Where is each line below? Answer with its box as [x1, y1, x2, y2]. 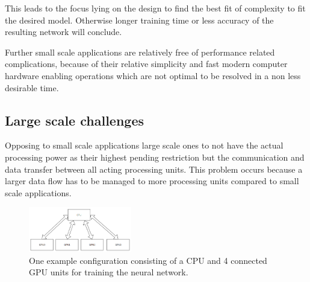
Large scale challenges [5, 111, 144, 129]
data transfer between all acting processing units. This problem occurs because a [5, 162, 303, 175]
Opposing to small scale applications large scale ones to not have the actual [5, 139, 284, 152]
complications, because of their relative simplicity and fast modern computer [5, 57, 288, 70]
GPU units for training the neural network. [29, 266, 188, 278]
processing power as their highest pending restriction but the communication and [5, 150, 305, 163]
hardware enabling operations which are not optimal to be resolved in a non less [5, 69, 301, 82]
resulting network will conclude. [5, 25, 122, 38]
